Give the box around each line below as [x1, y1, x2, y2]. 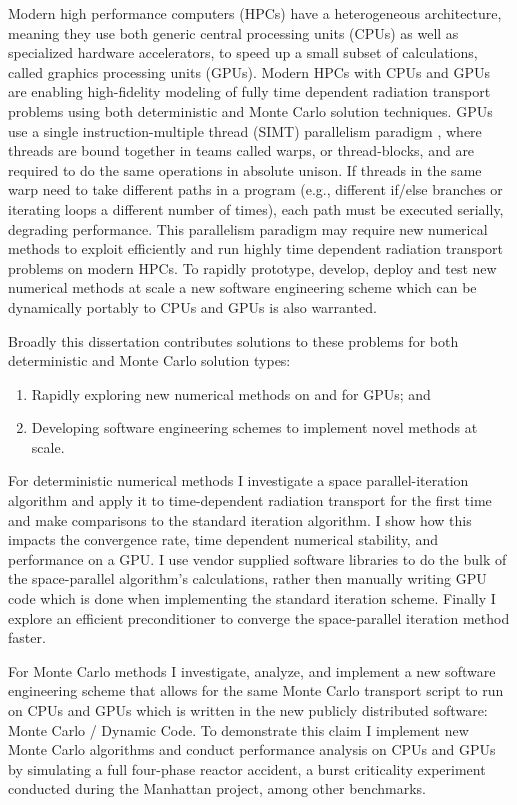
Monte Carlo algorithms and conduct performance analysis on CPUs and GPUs [8, 739, 496, 760]
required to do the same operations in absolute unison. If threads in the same [8, 159, 482, 180]
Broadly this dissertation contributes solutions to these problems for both [8, 330, 459, 351]
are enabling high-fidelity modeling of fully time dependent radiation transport [8, 81, 491, 102]
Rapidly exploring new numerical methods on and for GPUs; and [31, 383, 431, 404]
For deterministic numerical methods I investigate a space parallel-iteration [8, 470, 469, 491]
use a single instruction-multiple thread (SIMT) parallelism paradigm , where [8, 120, 482, 141]
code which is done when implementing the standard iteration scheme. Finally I [8, 588, 496, 609]
